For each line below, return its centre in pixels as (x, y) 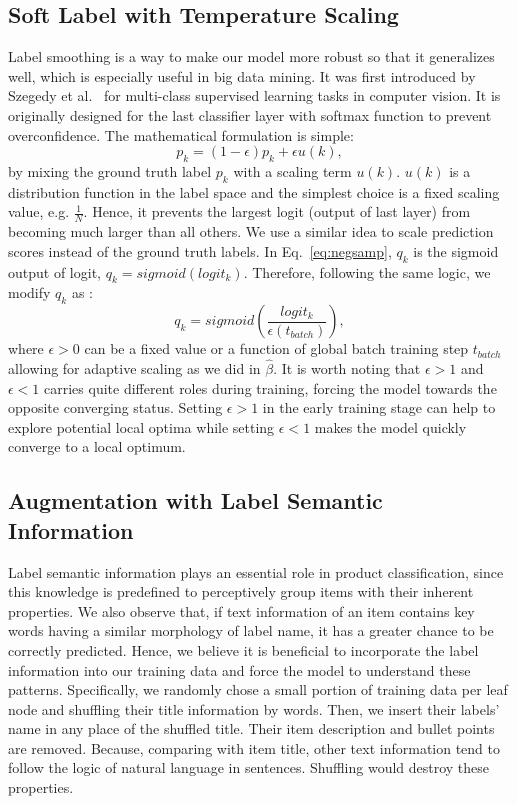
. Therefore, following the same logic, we (367, 271)
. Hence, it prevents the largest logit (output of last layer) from (277, 211)
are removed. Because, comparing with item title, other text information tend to (254, 747)
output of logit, (54, 271)
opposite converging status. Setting (115, 407)
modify (29, 292)
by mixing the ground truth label (110, 170)
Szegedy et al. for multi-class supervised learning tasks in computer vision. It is (254, 95)
